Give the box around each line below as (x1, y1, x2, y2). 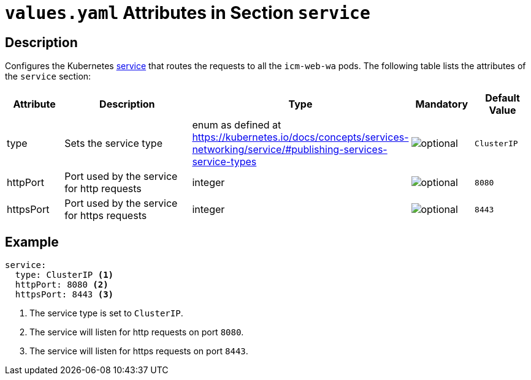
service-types (192, 155, 257, 168)
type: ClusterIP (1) (15, 270, 114, 280)
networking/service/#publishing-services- (192, 143, 388, 156)
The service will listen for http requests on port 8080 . (29, 327, 244, 338)
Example (5, 234, 59, 250)
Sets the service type (64, 137, 162, 150)
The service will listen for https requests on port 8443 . (29, 346, 248, 357)
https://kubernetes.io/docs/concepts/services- (192, 131, 409, 144)
